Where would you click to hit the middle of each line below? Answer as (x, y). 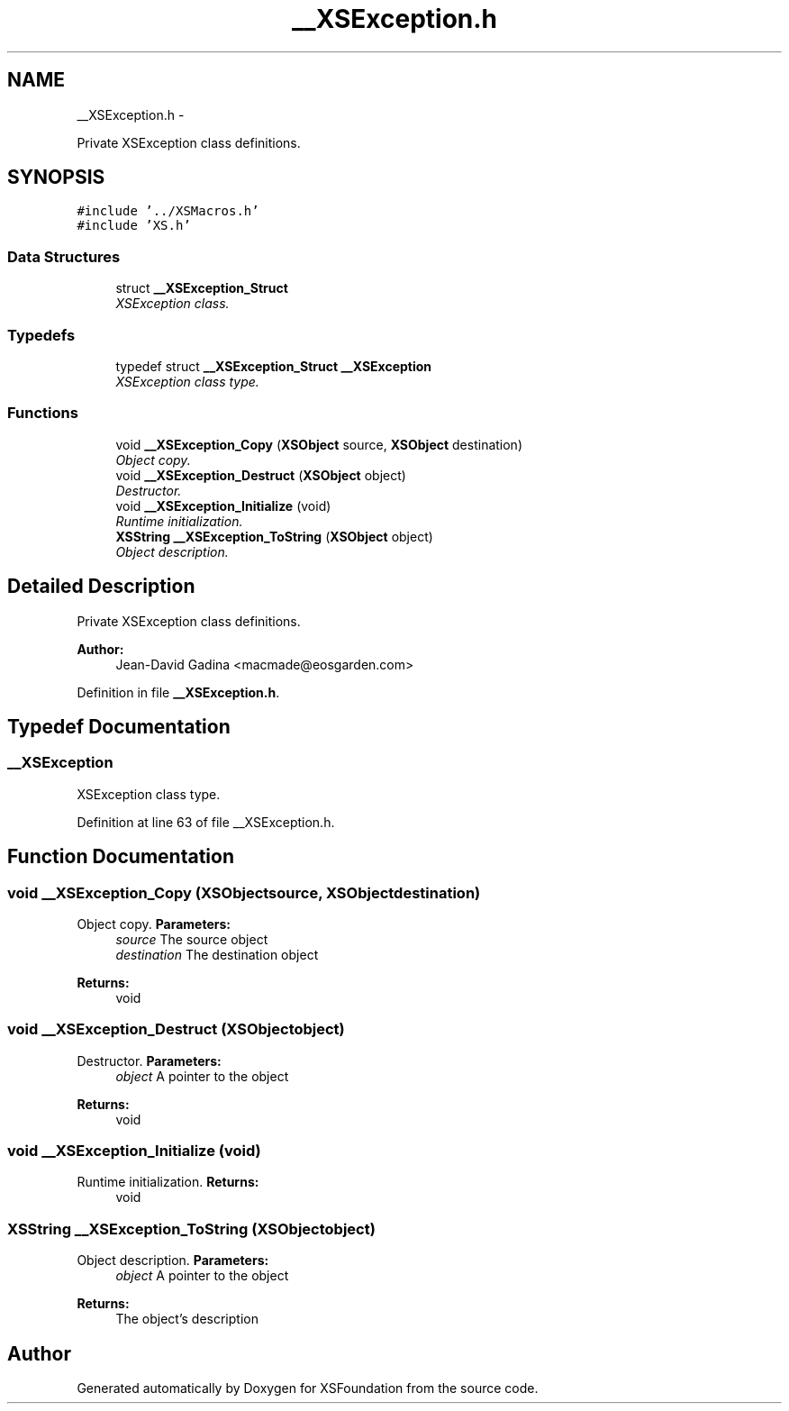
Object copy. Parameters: (154, 924)
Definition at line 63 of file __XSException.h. (206, 822)
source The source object (192, 939)
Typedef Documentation (119, 726)
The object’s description (187, 1319)
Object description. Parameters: (173, 1261)
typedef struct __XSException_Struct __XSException (274, 366)
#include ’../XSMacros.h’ (168, 211)
